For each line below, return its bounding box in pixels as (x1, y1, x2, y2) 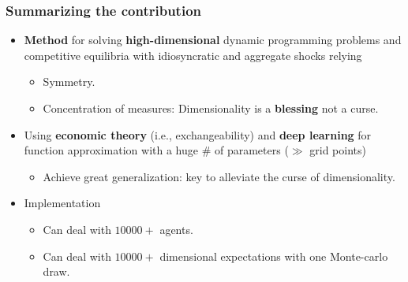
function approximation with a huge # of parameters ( (24, 142, 289, 158)
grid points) (309, 142, 366, 158)
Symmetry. (43, 73, 95, 90)
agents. (159, 221, 193, 237)
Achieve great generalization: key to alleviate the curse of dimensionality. (43, 168, 395, 184)
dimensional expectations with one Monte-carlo (159, 247, 388, 264)
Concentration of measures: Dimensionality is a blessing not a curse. (43, 100, 379, 116)
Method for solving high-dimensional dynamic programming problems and (24, 32, 402, 48)
